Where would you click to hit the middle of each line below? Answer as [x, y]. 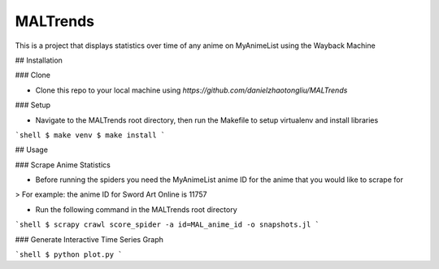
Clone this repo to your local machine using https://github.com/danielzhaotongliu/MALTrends [191, 90]
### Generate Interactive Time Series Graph [89, 239]
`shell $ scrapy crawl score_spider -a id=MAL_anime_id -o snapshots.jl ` [167, 225]
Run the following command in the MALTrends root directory [136, 209]
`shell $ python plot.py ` [69, 255]
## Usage [32, 150]
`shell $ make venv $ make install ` [90, 135]
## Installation [39, 60]
